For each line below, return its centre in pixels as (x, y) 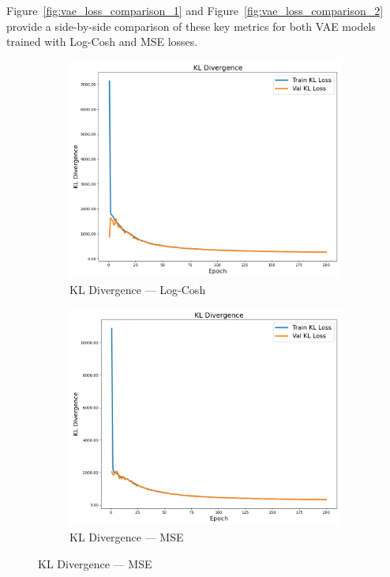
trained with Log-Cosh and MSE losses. (102, 41)
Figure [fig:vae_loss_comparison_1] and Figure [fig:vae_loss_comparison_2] (195, 10)
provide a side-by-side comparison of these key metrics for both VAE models (191, 26)
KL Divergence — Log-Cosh (138, 289)
